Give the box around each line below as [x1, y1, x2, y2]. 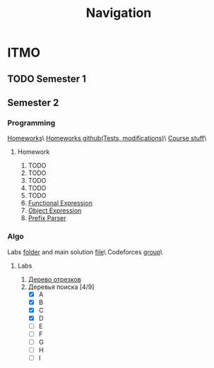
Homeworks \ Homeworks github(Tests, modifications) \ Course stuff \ [7, 134, 207, 143]
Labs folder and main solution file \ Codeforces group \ [7, 247, 163, 256]
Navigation [85, 5, 152, 21]
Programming [7, 118, 55, 128]
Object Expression [28, 206, 82, 215]
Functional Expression [28, 199, 93, 208]
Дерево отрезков [28, 275, 81, 283]
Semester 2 [7, 97, 59, 109]
